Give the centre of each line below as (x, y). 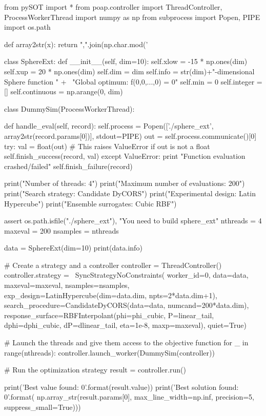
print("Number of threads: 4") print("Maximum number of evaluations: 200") (125, 183)
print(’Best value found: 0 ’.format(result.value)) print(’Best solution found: (121, 387)
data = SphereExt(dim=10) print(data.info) (73, 248)
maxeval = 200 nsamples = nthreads (62, 230)
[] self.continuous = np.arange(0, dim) (64, 91)
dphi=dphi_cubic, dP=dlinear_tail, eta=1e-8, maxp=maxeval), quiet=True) (125, 325)
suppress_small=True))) (43, 407)
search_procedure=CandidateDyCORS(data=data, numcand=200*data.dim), (127, 305)
